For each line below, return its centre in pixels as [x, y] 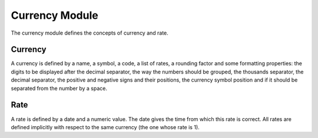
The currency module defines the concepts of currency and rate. [90, 33]
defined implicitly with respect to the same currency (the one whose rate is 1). [105, 127]
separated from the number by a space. [59, 88]
